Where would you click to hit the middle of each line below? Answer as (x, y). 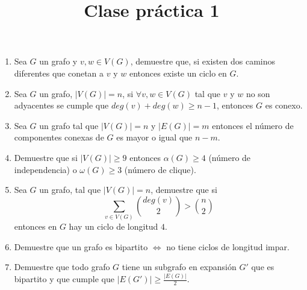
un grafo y (58, 61)
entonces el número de (253, 125)
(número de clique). (160, 169)
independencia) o (45, 169)
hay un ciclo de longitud (113, 226)
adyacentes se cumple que (61, 105)
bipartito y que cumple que (64, 279)
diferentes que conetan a (59, 73)
